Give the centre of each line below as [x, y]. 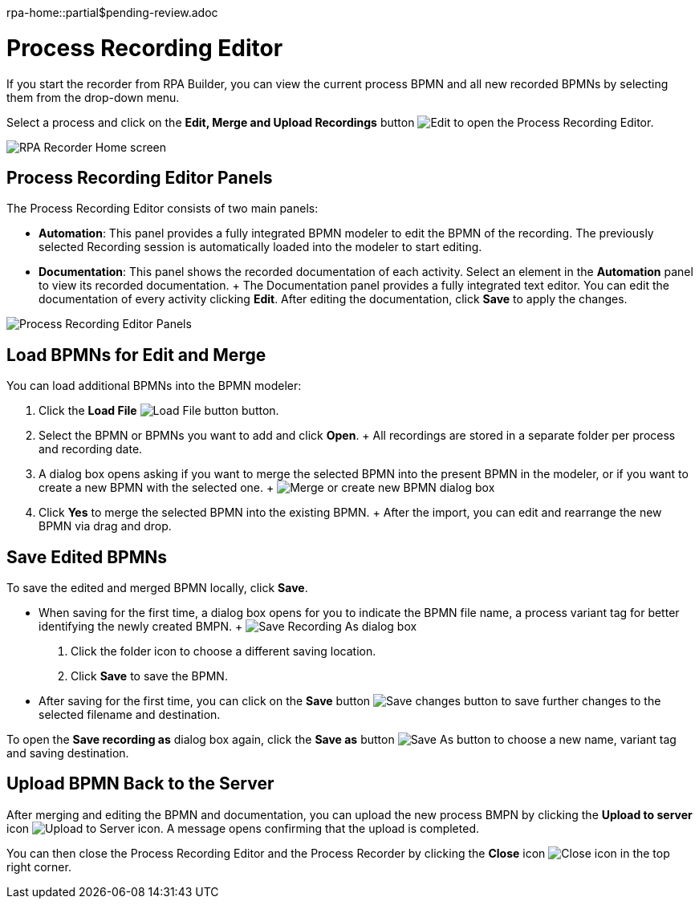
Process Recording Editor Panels [140, 177]
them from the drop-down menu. [93, 97]
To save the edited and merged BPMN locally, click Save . [157, 588]
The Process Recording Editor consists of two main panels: [163, 209]
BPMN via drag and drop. [105, 526]
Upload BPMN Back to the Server [140, 784]
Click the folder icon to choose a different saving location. [224, 651]
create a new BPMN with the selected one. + [156, 488]
